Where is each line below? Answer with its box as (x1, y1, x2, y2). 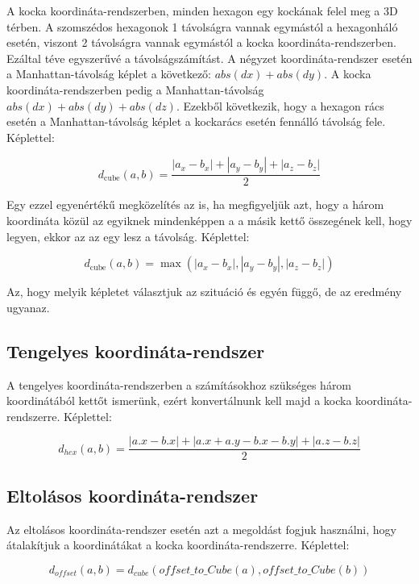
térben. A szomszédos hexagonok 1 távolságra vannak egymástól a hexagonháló (6, 18, 398, 35)
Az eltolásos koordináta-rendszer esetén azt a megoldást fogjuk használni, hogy (6, 520, 396, 537)
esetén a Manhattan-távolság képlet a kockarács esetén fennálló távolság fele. (6, 113, 386, 130)
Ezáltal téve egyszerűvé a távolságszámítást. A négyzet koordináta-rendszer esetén (6, 49, 413, 66)
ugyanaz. (6, 298, 50, 315)
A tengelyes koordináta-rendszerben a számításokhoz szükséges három (6, 376, 352, 393)
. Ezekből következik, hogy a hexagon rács (176, 97, 384, 114)
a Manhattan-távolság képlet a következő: (6, 65, 212, 82)
